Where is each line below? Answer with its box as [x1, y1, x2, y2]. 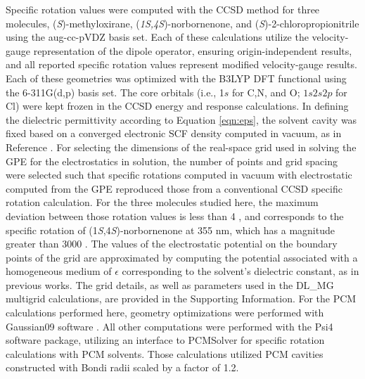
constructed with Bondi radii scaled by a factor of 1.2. [6, 360, 239, 375]
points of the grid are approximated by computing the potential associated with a [6, 250, 358, 264]
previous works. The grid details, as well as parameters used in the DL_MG [6, 277, 334, 292]
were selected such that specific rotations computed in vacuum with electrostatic [6, 167, 352, 182]
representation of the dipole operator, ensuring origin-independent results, [33, 43, 352, 58]
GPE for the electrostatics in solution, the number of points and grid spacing [6, 153, 338, 168]
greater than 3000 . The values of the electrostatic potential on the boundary [6, 236, 338, 251]
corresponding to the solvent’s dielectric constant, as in [122, 264, 359, 278]
